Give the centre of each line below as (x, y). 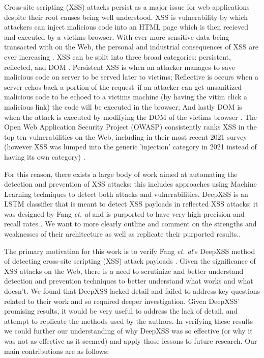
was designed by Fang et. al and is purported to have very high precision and (124, 213)
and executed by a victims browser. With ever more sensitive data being (117, 36)
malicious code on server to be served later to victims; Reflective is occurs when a (131, 77)
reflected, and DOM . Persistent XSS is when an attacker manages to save (120, 67)
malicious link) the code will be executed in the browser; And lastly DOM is (123, 106)
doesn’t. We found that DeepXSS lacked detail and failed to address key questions (132, 291)
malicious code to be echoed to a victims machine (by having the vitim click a (126, 97)
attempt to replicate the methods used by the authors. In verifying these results (129, 321)
